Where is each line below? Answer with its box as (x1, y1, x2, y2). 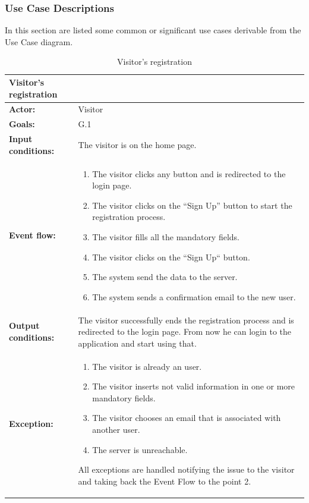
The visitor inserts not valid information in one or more (92, 380, 295, 392)
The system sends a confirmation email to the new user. (92, 290, 296, 303)
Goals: (9, 118, 35, 130)
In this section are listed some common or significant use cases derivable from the (5, 24, 301, 36)
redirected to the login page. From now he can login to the (78, 325, 292, 338)
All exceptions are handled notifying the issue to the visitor (78, 463, 295, 476)
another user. (92, 423, 140, 435)
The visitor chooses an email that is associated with (92, 411, 281, 424)
